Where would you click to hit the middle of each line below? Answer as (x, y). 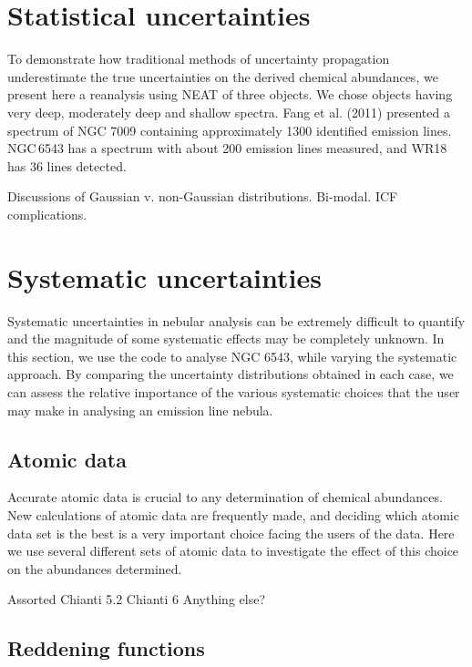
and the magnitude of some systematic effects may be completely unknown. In (226, 339)
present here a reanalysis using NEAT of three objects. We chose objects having (230, 94)
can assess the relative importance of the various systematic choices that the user (234, 391)
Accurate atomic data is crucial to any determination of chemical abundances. (225, 497)
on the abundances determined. (95, 568)
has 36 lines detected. (67, 165)
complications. (47, 214)
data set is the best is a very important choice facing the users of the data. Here (231, 533)
